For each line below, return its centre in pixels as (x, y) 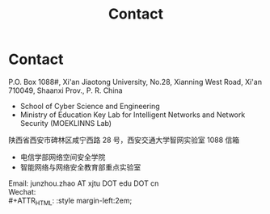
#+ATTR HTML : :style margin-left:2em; (70, 201)
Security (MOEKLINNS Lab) (65, 123)
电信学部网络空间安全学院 (63, 157)
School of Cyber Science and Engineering (90, 106)
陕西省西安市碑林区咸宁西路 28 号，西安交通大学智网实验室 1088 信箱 (124, 140)
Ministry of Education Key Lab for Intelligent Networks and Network (133, 115)
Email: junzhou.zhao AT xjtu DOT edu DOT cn (84, 183)
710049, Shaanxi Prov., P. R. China (65, 90)
